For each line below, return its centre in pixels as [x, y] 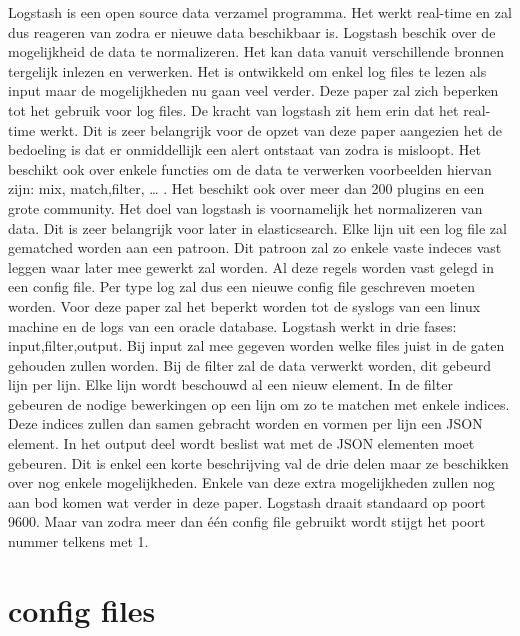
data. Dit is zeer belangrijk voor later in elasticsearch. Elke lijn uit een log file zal [257, 227]
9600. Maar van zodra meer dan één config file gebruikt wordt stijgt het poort [247, 521]
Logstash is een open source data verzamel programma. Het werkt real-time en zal [260, 12]
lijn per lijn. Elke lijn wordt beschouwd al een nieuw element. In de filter [230, 384]
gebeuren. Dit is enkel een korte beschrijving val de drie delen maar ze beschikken [258, 462]
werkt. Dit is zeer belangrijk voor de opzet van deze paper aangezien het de [270, 129]
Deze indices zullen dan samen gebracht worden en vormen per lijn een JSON [245, 423]
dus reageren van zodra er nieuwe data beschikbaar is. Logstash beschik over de [252, 31]
